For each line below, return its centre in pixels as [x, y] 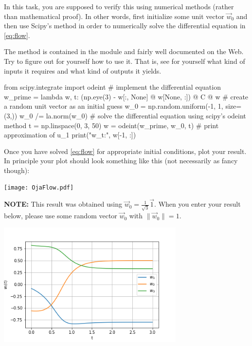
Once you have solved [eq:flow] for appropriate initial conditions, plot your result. [125, 151]
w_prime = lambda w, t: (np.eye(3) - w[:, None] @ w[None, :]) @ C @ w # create [126, 96]
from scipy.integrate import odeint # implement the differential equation [112, 87]
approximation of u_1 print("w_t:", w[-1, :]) [70, 135]
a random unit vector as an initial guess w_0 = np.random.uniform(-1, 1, [114, 106]
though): [17, 170]
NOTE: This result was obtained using [63, 204]
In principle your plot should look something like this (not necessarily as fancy [121, 161]
